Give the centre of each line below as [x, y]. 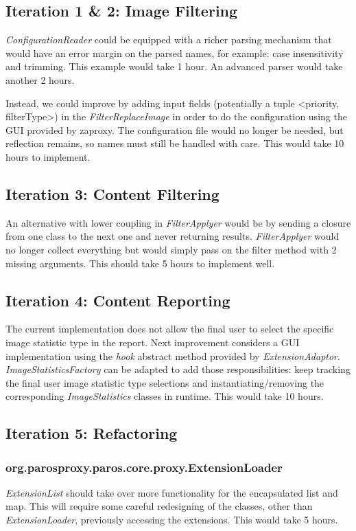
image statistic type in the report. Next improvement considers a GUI [153, 342]
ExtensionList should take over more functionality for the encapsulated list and [172, 492]
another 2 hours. [40, 79]
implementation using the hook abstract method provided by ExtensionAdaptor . [173, 355]
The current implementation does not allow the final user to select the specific [170, 329]
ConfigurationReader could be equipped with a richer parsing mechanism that [169, 39]
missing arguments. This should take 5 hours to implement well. [140, 263]
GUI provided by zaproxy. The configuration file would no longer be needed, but [175, 129]
